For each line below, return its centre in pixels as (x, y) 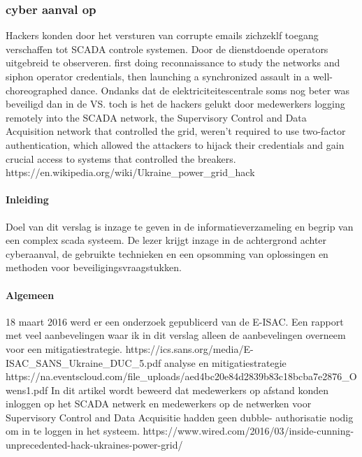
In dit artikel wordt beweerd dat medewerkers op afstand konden (190, 390)
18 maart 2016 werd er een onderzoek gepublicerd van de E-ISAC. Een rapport (175, 321)
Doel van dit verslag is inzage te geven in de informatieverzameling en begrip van (180, 226)
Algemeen (30, 295)
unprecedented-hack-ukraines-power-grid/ (94, 445)
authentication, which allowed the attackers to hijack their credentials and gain (175, 144)
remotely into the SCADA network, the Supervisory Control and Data (156, 117)
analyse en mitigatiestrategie (225, 362)
